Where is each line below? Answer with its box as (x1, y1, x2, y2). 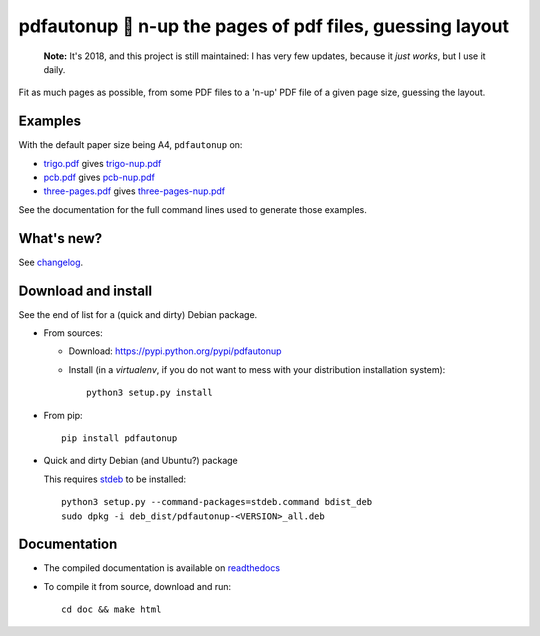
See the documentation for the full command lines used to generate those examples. (18, 203, 367, 215)
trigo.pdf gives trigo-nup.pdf (43, 157, 162, 169)
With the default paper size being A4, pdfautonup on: (18, 139, 243, 151)
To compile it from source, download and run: (43, 580, 232, 592)
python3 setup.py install (86, 387, 214, 399)
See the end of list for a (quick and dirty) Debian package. (18, 308, 258, 320)
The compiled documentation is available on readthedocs (43, 562, 280, 574)
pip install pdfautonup (61, 432, 178, 444)
